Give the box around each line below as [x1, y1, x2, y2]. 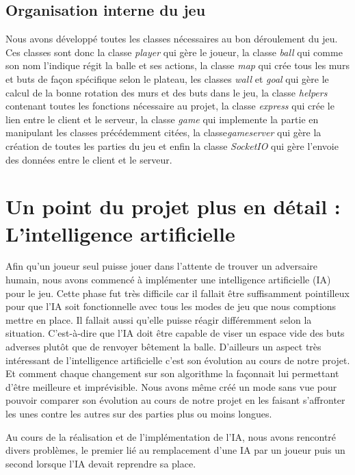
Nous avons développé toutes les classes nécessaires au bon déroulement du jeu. [5, 31, 338, 46]
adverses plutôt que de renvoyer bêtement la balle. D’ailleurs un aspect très [5, 339, 321, 354]
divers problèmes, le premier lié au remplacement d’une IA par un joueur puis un [5, 443, 345, 457]
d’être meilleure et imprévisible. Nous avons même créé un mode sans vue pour [5, 379, 337, 394]
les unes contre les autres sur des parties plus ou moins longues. [5, 406, 272, 420]
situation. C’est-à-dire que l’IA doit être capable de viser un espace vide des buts [5, 326, 345, 340]
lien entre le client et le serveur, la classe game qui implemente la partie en [5, 112, 319, 126]
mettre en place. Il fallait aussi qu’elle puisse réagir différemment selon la [5, 312, 312, 326]
